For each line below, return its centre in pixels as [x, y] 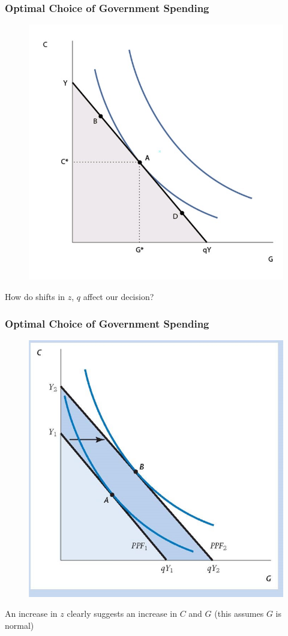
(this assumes [239, 613]
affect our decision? [118, 297]
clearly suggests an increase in [122, 613]
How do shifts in [35, 297]
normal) [19, 625]
